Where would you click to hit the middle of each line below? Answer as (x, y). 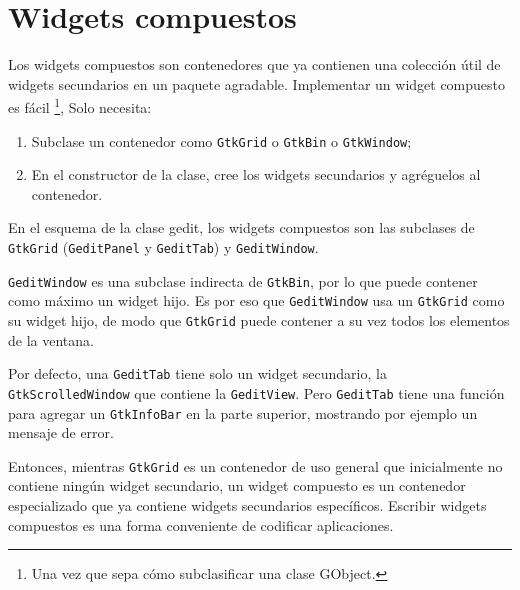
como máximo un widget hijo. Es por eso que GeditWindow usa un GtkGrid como (256, 300)
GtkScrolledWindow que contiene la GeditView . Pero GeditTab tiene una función (256, 392)
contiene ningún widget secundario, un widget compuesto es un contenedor (237, 485)
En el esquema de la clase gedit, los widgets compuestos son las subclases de (241, 227)
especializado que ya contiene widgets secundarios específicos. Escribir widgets (247, 505)
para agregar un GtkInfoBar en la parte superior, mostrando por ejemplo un (243, 412)
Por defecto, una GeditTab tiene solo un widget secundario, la (197, 373)
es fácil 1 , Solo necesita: (80, 105)
